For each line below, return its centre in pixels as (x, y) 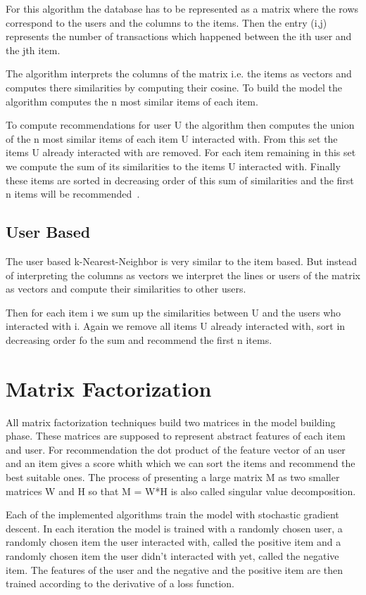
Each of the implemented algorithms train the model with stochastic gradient (172, 514)
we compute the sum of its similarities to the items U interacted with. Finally (173, 166)
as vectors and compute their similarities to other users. (126, 289)
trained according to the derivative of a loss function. (120, 583)
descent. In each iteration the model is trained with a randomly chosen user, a (174, 528)
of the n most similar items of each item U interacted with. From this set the (172, 138)
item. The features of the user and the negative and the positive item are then (175, 569)
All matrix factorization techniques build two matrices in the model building (171, 422)
